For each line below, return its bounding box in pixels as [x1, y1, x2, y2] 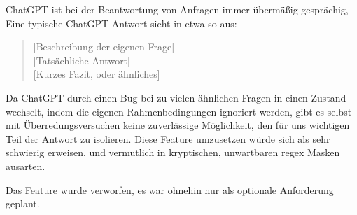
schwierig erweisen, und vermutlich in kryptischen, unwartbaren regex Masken [6, 145, 340, 160]
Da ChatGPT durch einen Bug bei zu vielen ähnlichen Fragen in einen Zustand [6, 90, 346, 104]
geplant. [6, 196, 40, 211]
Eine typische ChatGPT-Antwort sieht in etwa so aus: [6, 15, 237, 30]
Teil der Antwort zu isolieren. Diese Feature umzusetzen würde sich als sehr [6, 131, 330, 146]
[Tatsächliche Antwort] [33, 53, 130, 67]
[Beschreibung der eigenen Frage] [33, 39, 175, 54]
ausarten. [6, 158, 45, 173]
